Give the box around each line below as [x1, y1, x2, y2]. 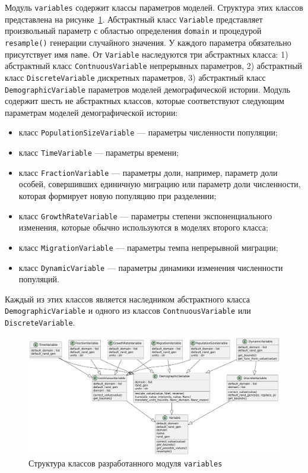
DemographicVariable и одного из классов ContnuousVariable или [5, 304, 251, 317]
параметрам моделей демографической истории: [5, 106, 178, 118]
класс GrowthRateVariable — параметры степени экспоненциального [18, 209, 272, 222]
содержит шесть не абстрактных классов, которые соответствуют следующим [5, 94, 284, 107]
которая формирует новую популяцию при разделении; [18, 190, 217, 201]
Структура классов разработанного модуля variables [28, 457, 223, 469]
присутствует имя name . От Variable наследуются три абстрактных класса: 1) [5, 48, 288, 60]
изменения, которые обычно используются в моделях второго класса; [18, 221, 268, 234]
